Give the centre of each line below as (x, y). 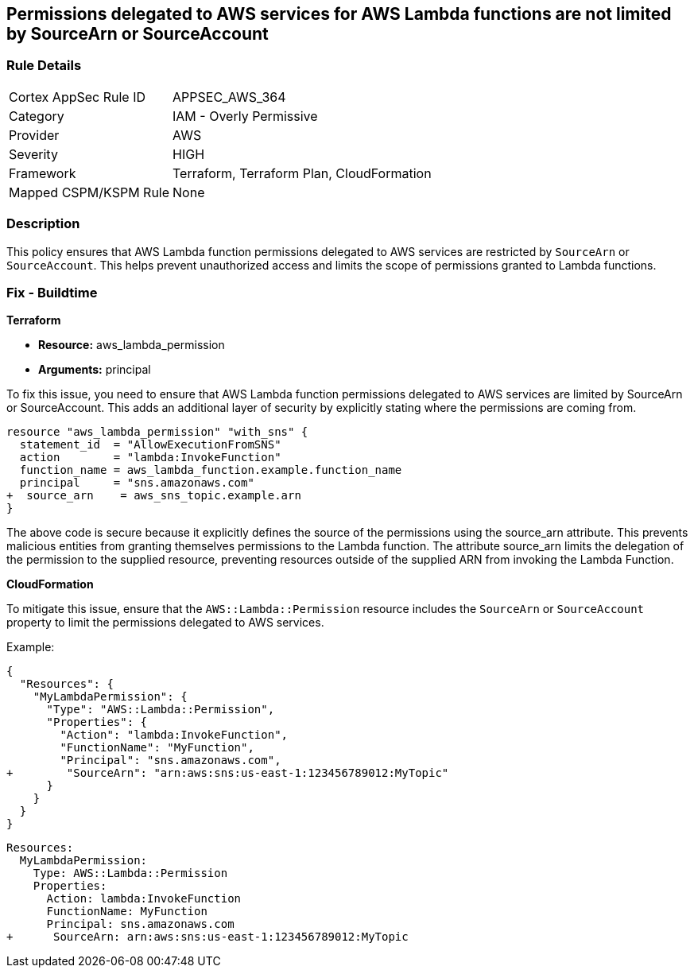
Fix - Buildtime (52, 292)
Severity (33, 154)
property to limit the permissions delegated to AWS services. (165, 623)
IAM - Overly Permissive (245, 116)
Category (37, 116)
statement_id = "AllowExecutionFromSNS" (150, 445)
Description (43, 224)
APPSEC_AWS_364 (229, 97)
